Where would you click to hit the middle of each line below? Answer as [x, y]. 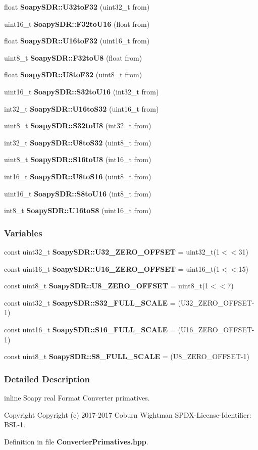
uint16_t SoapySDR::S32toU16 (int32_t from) [82, 91]
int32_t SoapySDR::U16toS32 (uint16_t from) [82, 108]
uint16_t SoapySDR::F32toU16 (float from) [77, 23]
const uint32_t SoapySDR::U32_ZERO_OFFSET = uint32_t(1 [112, 251]
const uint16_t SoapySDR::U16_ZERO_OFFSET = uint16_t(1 [112, 268]
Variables [23, 233]
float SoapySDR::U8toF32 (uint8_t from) [73, 74]
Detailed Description [47, 379]
